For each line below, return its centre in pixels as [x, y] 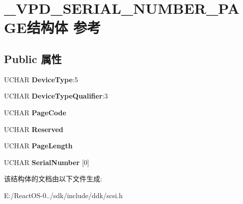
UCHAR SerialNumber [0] [47, 162]
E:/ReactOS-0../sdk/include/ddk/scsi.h [63, 195]
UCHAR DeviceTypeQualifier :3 [56, 96]
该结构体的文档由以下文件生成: [53, 179]
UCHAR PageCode [35, 112]
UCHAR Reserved [34, 129]
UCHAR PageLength [38, 146]
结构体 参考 [64, 27]
